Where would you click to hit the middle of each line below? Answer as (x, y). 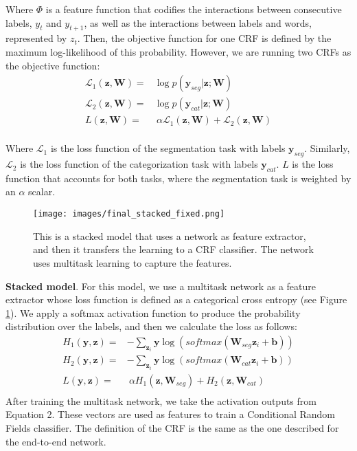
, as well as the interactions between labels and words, (198, 22)
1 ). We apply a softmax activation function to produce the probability (153, 312)
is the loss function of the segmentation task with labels (168, 148)
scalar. (42, 191)
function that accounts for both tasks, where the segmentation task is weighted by (178, 178)
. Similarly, (327, 148)
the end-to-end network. (56, 441)
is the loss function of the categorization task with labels (139, 164)
